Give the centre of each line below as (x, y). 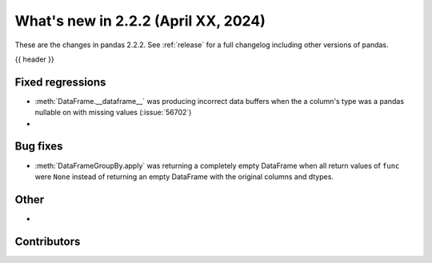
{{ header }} (35, 59)
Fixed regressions (60, 82)
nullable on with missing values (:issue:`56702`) (113, 113)
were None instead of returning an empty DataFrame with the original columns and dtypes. (184, 177)
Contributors (48, 241)
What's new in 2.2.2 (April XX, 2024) (140, 21)
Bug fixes (39, 147)
